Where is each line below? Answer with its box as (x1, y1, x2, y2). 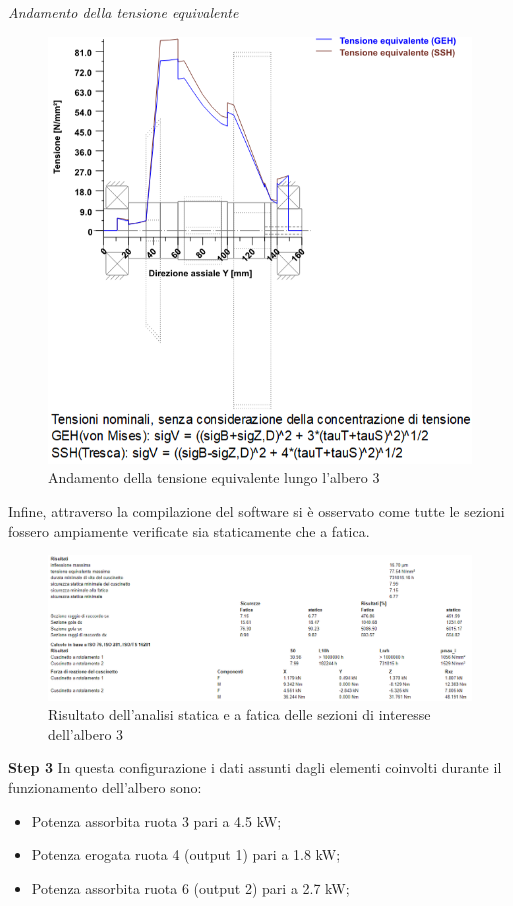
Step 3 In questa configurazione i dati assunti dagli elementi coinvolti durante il (8, 757, 502, 778)
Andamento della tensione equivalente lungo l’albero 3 (48, 467, 380, 488)
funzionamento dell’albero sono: (8, 776, 202, 797)
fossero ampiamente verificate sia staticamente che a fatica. (8, 520, 370, 541)
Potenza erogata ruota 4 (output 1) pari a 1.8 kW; (31, 844, 341, 865)
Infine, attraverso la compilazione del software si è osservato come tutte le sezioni (8, 501, 505, 522)
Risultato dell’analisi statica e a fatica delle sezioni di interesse (48, 704, 431, 725)
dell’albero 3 (48, 723, 124, 744)
